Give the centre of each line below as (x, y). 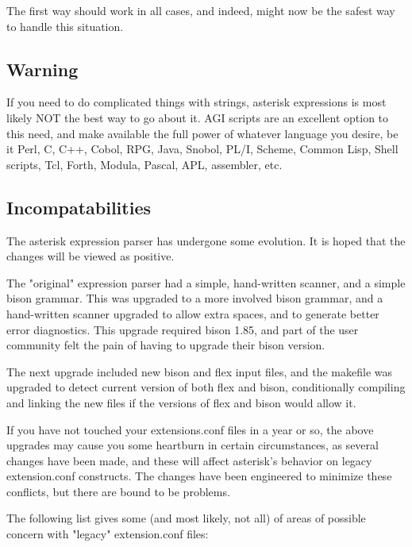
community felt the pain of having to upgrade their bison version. (166, 345)
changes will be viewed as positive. (90, 256)
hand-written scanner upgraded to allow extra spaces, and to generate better (193, 313)
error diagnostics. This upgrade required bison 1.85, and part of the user (183, 329)
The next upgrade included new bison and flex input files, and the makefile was (200, 371)
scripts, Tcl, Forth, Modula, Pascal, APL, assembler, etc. (144, 164)
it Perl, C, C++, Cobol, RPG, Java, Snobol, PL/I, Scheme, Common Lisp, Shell (202, 149)
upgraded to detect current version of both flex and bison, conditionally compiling (206, 387)
